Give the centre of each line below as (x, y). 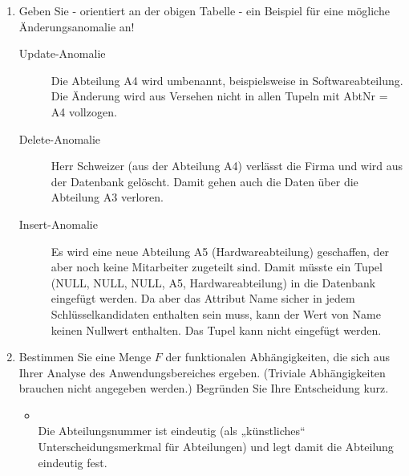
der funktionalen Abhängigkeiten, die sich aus (277, 357)
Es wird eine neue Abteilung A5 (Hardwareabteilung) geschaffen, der (220, 251)
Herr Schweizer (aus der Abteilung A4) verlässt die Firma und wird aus (227, 166)
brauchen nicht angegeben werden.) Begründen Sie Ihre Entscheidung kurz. (204, 388)
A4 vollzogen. (84, 111)
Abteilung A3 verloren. (107, 197)
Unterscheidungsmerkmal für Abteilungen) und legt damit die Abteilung (216, 447)
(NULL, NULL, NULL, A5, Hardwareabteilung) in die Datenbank (213, 282)
